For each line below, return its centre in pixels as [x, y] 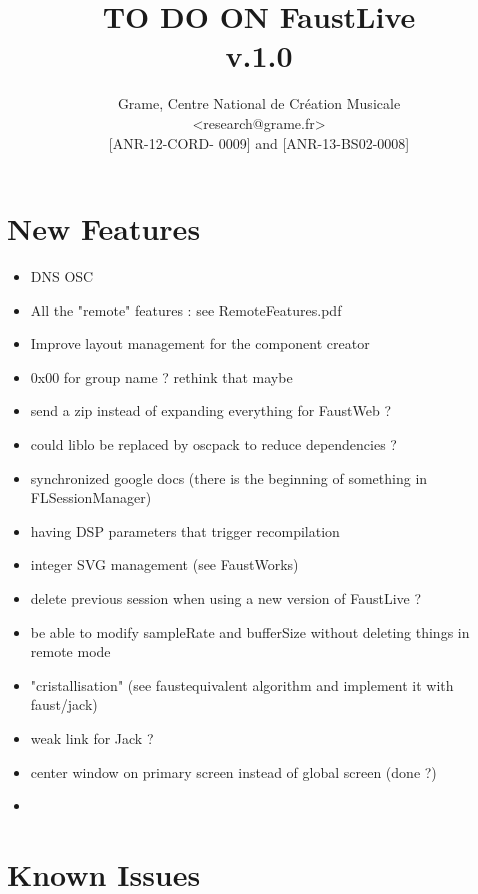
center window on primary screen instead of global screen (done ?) [233, 771]
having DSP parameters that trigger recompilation [185, 530]
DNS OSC [62, 276]
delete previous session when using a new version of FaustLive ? [226, 597]
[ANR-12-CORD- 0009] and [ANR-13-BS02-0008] [259, 142]
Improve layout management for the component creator [200, 343]
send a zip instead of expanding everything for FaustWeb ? [211, 410]
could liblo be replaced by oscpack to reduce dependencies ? [213, 444]
